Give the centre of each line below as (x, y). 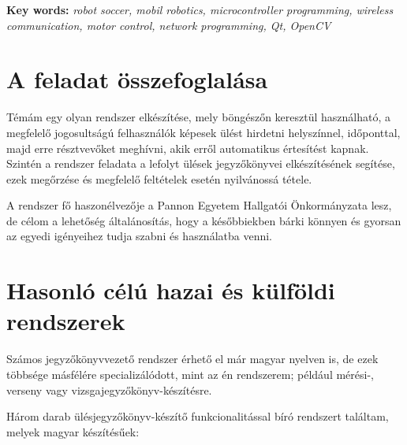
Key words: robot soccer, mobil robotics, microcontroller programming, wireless (200, 9)
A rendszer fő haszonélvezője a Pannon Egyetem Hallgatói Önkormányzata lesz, (199, 205)
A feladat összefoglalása (137, 79)
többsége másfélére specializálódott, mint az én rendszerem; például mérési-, (190, 374)
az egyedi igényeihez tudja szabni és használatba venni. (139, 236)
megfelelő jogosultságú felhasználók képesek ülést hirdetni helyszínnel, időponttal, (203, 132)
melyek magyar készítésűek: (73, 431)
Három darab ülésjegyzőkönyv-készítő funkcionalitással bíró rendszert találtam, (198, 416)
